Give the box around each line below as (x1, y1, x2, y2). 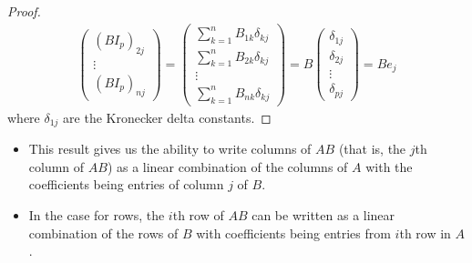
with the (365, 157, 413, 176)
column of (28, 157, 85, 176)
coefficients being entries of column (28, 175, 224, 194)
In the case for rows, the (28, 205, 165, 224)
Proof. (7, 2, 41, 20)
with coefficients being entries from (196, 223, 391, 242)
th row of (172, 205, 224, 224)
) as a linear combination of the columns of (107, 157, 348, 176)
